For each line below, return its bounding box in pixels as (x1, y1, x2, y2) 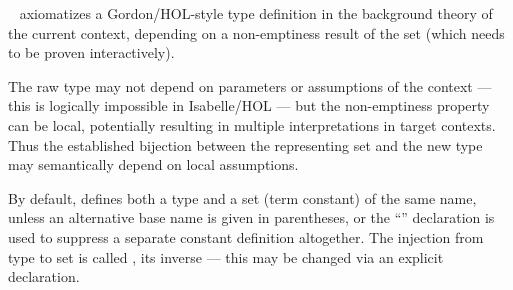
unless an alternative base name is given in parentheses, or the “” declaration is (8, 207, 495, 228)
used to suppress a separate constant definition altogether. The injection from (8, 226, 484, 247)
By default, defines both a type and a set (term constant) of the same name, (8, 187, 477, 208)
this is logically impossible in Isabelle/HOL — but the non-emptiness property (8, 95, 490, 116)
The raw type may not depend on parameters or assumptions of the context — (8, 75, 492, 96)
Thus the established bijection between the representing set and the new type (8, 134, 483, 155)
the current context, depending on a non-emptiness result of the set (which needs (8, 22, 505, 43)
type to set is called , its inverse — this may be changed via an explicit (8, 246, 444, 267)
